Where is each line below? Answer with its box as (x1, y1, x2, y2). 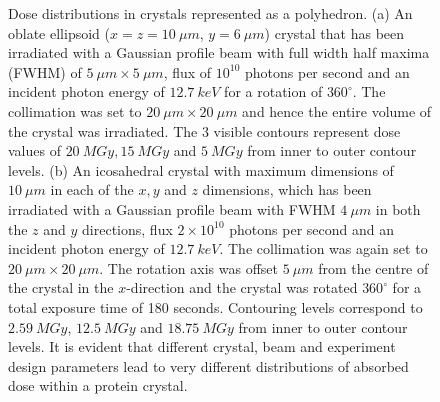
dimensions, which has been (202, 179, 372, 200)
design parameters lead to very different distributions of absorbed (8, 355, 409, 376)
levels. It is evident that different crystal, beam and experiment (8, 336, 396, 357)
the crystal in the (8, 277, 114, 298)
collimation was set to (8, 100, 142, 121)
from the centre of (318, 257, 429, 278)
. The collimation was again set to (219, 238, 428, 259)
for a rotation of (224, 81, 323, 102)
